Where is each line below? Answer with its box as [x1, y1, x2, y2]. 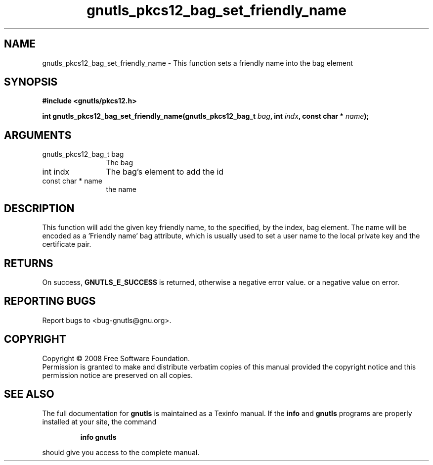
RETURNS [4, 257, 53, 270]
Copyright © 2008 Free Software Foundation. [42, 354, 190, 363]
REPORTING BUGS [4, 295, 96, 308]
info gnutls [80, 432, 117, 441]
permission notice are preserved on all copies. [42, 371, 193, 379]
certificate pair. [42, 240, 91, 249]
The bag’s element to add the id [106, 167, 224, 177]
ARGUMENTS [4, 129, 72, 141]
